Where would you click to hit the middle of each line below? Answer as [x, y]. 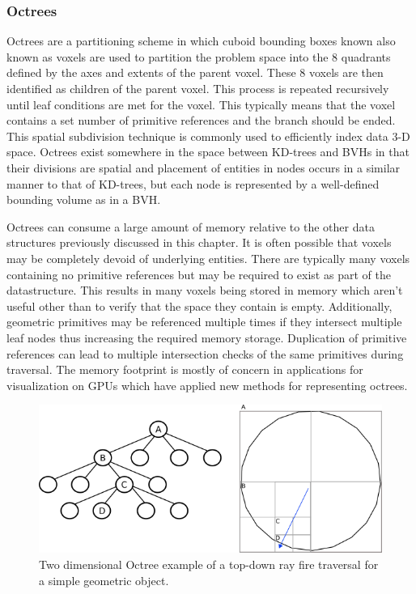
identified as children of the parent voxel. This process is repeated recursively [198, 88]
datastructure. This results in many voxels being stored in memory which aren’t [205, 290]
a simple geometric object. [104, 580]
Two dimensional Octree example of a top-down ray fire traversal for [209, 564]
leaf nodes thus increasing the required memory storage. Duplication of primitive [207, 337]
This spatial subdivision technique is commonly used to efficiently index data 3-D [208, 136]
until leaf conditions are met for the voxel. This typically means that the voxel [201, 104]
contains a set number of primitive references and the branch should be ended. [201, 120]
